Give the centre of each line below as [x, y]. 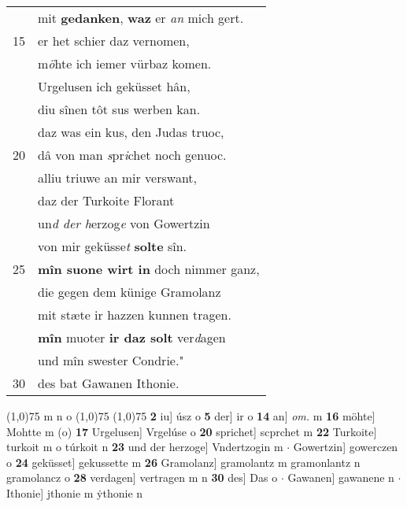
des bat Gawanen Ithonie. [109, 383]
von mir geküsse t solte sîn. [113, 246]
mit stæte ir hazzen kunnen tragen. [135, 315]
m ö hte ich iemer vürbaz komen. [125, 63]
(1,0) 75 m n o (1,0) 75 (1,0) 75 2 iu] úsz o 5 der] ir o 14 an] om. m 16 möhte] [191, 416]
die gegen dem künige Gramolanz [129, 292]
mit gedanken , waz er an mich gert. [141, 18]
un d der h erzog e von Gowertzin [124, 223]
